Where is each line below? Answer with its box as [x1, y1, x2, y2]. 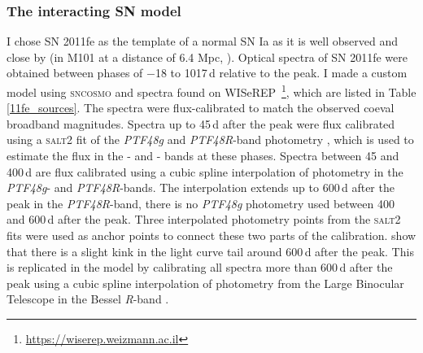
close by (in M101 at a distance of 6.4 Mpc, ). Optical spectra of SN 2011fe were [7, 48, 408, 65]
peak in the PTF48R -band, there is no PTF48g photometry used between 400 [7, 194, 395, 211]
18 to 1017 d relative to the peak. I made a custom [155, 64, 408, 81]
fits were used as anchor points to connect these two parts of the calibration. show [7, 227, 416, 243]
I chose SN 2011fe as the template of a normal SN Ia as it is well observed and [7, 33, 399, 50]
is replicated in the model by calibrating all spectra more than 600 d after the [7, 259, 393, 276]
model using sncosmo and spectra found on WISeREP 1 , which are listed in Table [7, 81, 416, 100]
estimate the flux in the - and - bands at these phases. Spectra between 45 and [7, 147, 399, 164]
